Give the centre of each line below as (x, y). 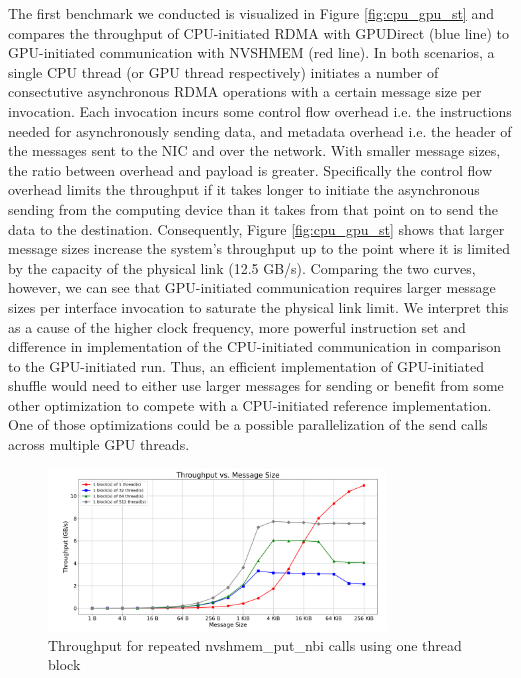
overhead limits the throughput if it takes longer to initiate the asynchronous (244, 189)
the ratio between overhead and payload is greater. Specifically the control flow (250, 169)
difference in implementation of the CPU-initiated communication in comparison (255, 346)
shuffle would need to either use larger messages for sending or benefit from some (256, 385)
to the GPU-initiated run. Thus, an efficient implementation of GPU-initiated (246, 365)
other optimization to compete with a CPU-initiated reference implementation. (250, 404)
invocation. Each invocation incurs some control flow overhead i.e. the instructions (260, 110)
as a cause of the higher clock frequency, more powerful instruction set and (237, 326)
